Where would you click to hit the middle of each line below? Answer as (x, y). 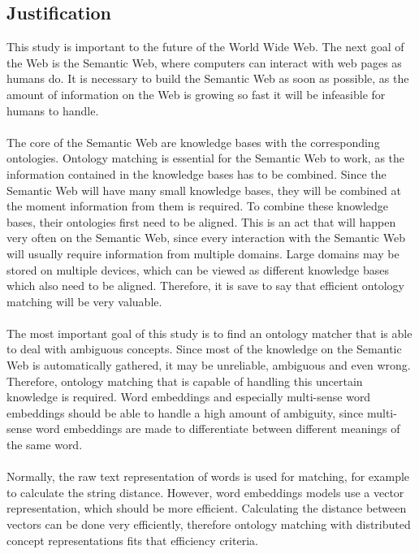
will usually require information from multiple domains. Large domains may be (203, 253)
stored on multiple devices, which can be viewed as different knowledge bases (198, 269)
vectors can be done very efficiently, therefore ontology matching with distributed (209, 524)
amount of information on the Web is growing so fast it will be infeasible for (196, 94)
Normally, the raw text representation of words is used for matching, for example (208, 476)
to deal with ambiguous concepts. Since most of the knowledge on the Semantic (204, 349)
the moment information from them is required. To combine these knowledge (198, 206)
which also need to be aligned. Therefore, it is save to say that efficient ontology (205, 286)
